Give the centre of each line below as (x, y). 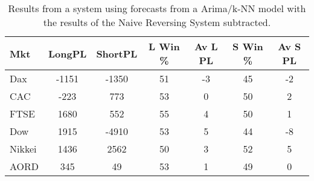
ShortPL (117, 53)
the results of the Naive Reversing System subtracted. (157, 22)
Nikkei (23, 149)
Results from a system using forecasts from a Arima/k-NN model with (157, 8)
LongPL (68, 53)
